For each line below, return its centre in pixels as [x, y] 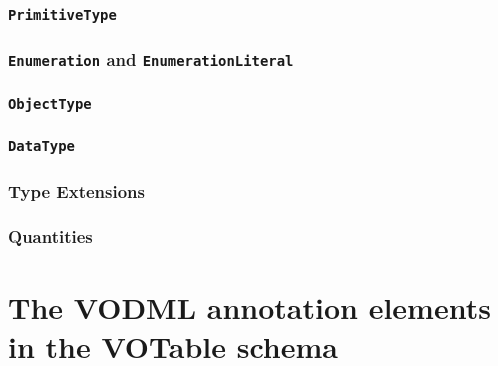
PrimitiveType [62, 14]
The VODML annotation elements [249, 306]
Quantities [50, 236]
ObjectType [50, 103]
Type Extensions [76, 190]
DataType [41, 146]
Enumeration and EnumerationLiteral [151, 59]
